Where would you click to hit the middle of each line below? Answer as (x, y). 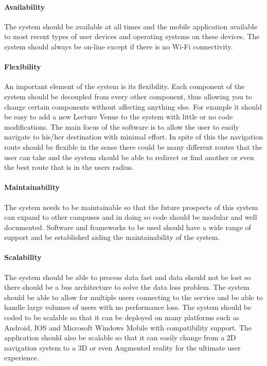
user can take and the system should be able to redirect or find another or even (129, 157)
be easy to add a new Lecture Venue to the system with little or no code (119, 117)
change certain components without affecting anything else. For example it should (133, 106)
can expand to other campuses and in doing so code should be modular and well (131, 217)
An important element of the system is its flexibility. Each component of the (124, 86)
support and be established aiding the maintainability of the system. (112, 237)
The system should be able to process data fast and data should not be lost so (128, 277)
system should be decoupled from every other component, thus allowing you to (128, 96)
